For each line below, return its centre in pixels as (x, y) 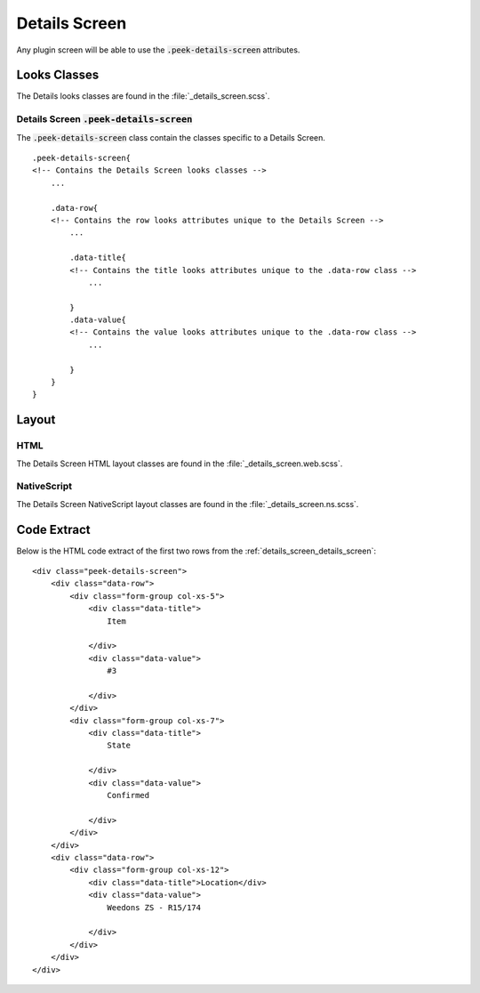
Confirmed (128, 795)
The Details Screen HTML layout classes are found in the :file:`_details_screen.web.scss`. (180, 464)
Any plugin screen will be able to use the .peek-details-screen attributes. (158, 50)
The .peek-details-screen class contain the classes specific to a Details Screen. (171, 137)
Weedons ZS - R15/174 (154, 907)
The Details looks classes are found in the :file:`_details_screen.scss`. (143, 96)
